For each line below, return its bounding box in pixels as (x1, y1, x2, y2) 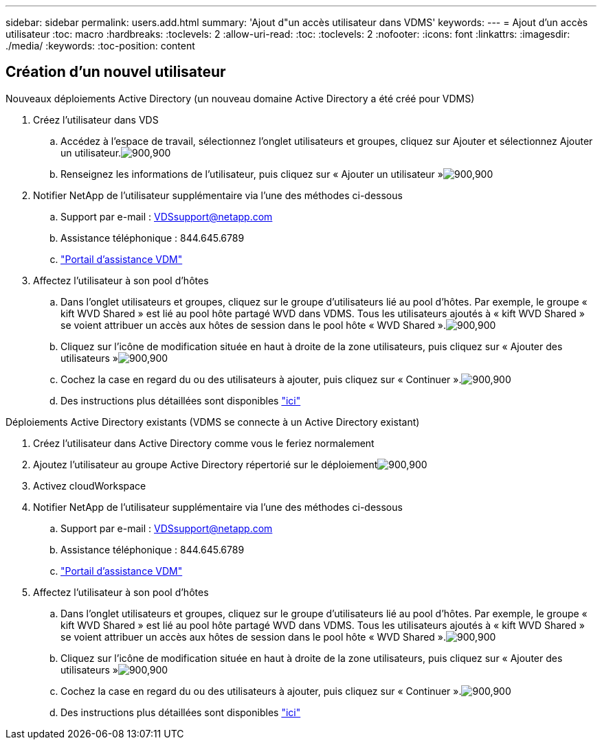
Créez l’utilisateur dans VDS (33, 113, 159, 126)
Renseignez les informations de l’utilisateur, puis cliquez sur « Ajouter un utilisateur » (60, 168, 443, 180)
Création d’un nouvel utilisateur (5, 63, 226, 81)
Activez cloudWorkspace (33, 479, 146, 492)
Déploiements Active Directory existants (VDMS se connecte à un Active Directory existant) (5, 415, 420, 428)
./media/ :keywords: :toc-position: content (5, 40, 195, 51)
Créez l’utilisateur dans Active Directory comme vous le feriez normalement (33, 437, 375, 449)
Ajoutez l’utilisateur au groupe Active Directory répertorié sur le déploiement (33, 458, 378, 470)
